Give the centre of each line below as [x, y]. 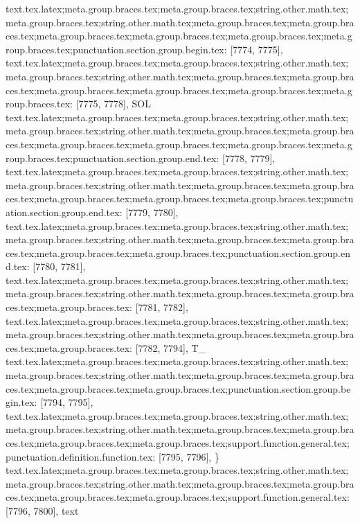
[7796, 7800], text [42, 510]
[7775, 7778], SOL [113, 104]
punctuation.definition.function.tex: [81, 456]
